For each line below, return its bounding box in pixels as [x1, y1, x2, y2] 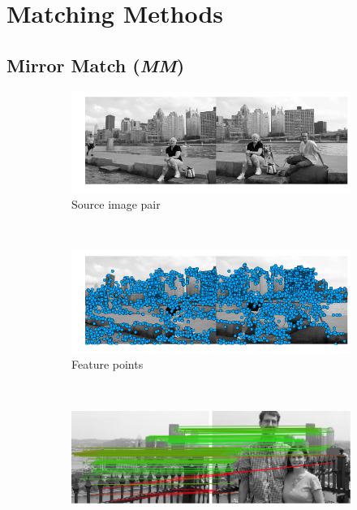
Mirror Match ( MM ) [6, 52, 185, 77]
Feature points [71, 356, 144, 373]
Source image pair [71, 196, 161, 213]
